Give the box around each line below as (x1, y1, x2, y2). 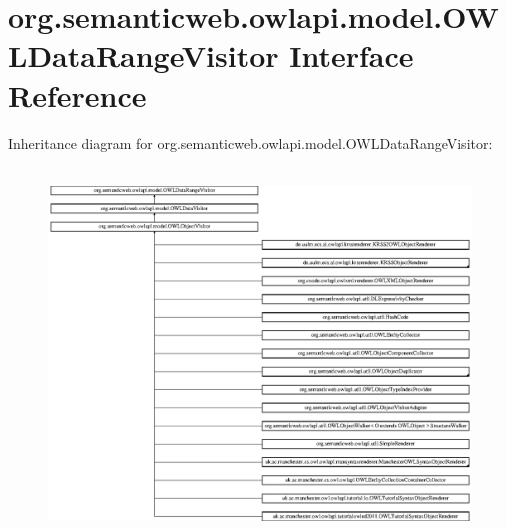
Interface (289, 35, 414, 76)
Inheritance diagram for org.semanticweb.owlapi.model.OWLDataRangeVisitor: (8, 132, 493, 153)
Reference (8, 74, 147, 115)
